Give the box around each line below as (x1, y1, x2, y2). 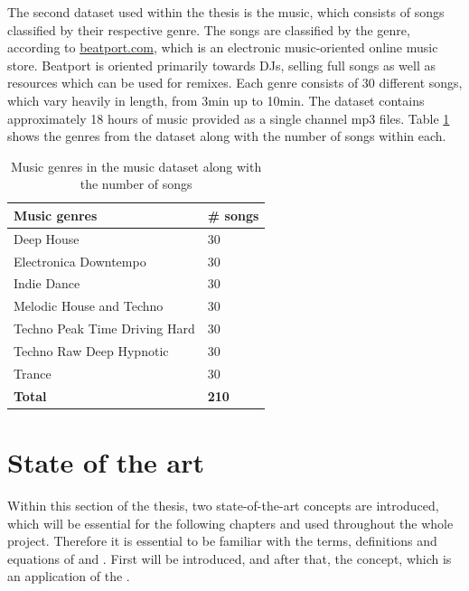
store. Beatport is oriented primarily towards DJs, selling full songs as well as (7, 55, 436, 74)
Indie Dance (14, 274, 80, 293)
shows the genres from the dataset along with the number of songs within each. (7, 127, 446, 145)
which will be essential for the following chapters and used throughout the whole (7, 513, 454, 532)
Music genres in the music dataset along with (11, 156, 262, 175)
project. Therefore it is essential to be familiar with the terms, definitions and (7, 531, 437, 550)
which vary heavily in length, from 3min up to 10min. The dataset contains (7, 90, 425, 109)
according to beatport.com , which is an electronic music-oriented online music (7, 38, 438, 57)
